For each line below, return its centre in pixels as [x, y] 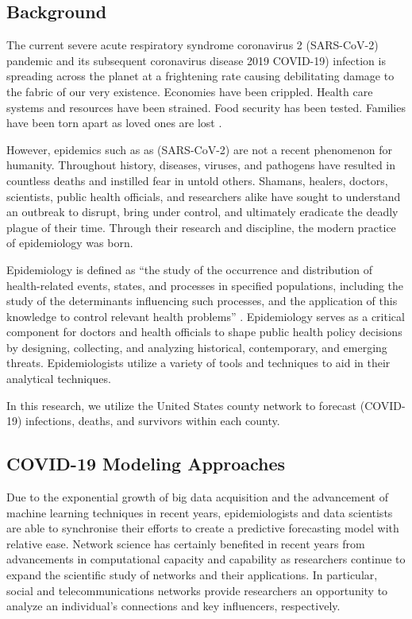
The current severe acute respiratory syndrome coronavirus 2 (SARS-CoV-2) [193, 45]
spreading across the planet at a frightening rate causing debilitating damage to [200, 76]
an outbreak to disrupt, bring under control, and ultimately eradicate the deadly [202, 212]
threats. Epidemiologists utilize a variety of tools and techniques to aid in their [198, 363]
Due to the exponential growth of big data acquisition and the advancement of [197, 497]
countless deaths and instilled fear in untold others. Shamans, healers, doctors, [197, 180]
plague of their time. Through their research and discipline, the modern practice [201, 227]
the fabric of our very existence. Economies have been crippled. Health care [190, 91]
